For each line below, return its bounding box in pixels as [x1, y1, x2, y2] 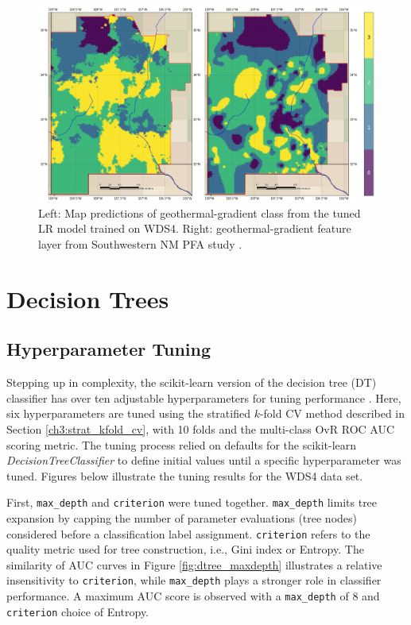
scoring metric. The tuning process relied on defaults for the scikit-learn [6, 436, 357, 453]
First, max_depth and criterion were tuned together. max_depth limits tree [6, 494, 378, 511]
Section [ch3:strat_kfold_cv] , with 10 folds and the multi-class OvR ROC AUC [6, 420, 395, 437]
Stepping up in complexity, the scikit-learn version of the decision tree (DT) [6, 374, 377, 391]
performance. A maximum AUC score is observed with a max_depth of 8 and [6, 588, 380, 604]
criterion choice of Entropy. [6, 603, 149, 619]
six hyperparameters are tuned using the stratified [6, 405, 250, 422]
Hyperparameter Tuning [6, 337, 211, 361]
